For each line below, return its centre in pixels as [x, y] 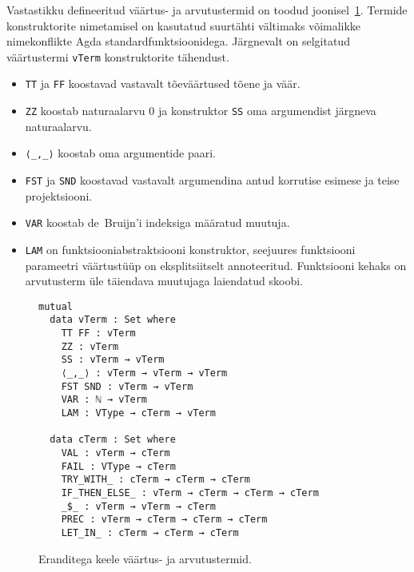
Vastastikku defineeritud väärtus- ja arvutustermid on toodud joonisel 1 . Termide [207, 10]
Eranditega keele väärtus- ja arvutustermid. [145, 558]
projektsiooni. [59, 195]
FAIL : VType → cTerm [118, 466]
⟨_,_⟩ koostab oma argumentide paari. [120, 153]
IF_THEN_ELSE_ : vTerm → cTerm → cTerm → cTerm [190, 493]
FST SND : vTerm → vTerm [127, 386]
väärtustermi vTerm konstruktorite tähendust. [118, 56]
